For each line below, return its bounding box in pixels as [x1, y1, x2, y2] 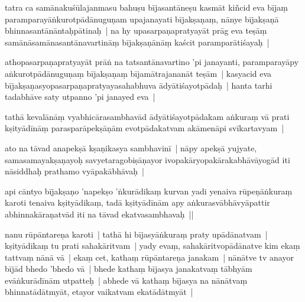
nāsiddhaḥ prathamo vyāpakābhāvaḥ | [5, 165, 144, 177]
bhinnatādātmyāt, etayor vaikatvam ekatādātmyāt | [5, 285, 193, 298]
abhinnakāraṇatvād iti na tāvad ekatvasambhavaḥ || [5, 207, 194, 220]
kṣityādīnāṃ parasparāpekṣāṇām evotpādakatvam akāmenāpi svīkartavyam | [5, 122, 284, 134]
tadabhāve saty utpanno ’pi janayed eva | [5, 90, 155, 103]
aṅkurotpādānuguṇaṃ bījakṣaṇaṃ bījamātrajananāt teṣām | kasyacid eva [5, 67, 272, 79]
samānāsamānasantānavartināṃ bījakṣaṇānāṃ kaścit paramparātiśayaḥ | [5, 35, 270, 48]
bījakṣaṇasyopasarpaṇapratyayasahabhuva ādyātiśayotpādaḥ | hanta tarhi [5, 79, 272, 91]
